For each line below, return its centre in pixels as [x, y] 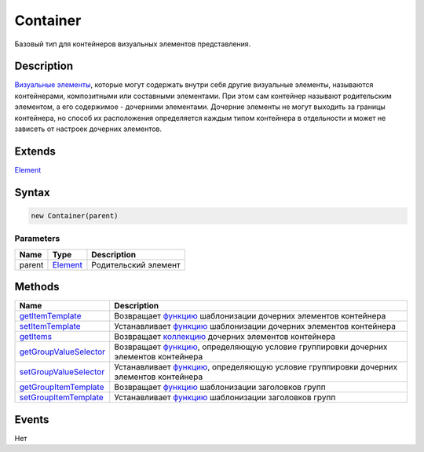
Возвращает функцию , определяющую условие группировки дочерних [251, 347]
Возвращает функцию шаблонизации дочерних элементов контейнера [250, 316]
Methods [37, 287]
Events [32, 419]
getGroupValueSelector [62, 352]
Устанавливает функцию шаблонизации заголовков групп [225, 398]
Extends [35, 151]
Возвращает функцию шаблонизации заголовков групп [220, 387]
